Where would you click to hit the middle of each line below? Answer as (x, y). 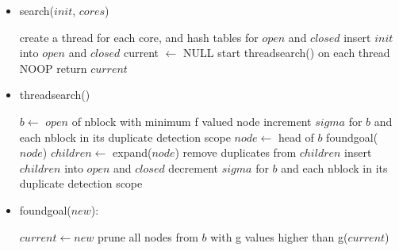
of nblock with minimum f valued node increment (192, 121)
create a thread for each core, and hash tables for (139, 37)
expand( (132, 152)
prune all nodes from (148, 236)
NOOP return (53, 68)
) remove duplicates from (236, 152)
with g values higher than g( (279, 236)
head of (296, 137)
